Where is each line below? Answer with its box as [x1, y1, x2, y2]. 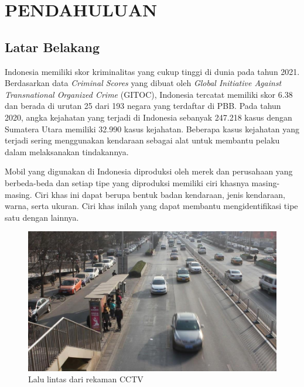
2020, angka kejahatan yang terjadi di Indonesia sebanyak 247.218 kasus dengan [5, 111, 292, 123]
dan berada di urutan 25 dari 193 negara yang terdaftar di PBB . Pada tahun [5, 100, 281, 112]
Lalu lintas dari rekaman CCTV [28, 373, 144, 385]
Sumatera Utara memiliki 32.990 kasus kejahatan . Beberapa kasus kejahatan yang [5, 122, 300, 135]
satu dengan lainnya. [5, 211, 79, 223]
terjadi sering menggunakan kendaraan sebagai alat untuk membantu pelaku [5, 134, 280, 146]
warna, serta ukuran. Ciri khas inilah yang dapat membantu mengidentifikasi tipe [5, 200, 298, 212]
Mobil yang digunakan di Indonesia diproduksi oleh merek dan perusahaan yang [5, 165, 293, 177]
